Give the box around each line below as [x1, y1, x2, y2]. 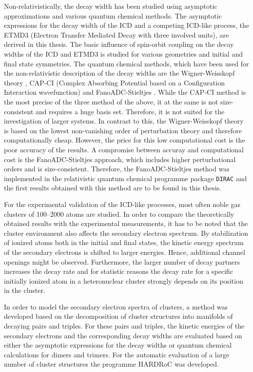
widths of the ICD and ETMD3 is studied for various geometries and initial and [4, 48, 243, 59]
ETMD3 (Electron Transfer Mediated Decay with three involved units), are [4, 29, 229, 40]
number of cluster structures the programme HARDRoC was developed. [4, 359, 219, 369]
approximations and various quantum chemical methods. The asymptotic [4, 10, 222, 21]
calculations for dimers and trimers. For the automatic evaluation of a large [4, 349, 230, 359]
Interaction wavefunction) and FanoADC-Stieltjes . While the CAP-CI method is [4, 87, 246, 97]
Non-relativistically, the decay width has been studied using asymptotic [4, 1, 217, 11]
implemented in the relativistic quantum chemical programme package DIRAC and [4, 173, 247, 183]
